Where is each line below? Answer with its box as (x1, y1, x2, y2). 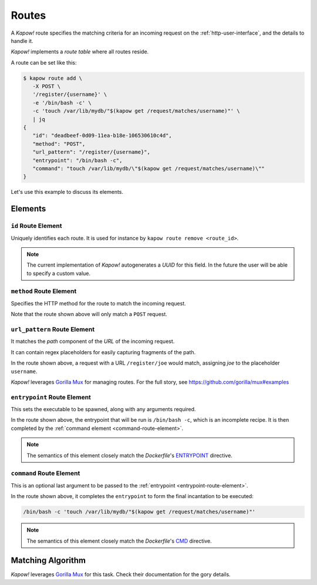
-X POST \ (32, 83, 61, 90)
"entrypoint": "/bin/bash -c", (32, 157, 123, 164)
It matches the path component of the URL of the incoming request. (11, 338, 175, 345)
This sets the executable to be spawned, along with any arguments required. (11, 406, 196, 413)
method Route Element (11, 287, 77, 295)
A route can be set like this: (11, 59, 77, 66)
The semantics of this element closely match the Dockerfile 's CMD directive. (26, 537, 212, 544)
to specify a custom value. (26, 270, 91, 277)
